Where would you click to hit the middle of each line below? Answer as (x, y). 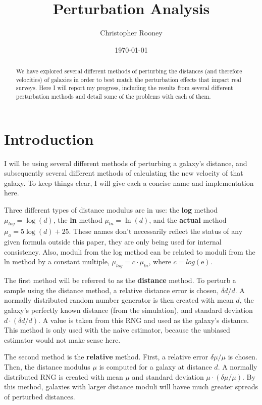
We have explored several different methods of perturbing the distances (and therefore (129, 71)
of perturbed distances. (40, 396)
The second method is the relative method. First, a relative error (106, 357)
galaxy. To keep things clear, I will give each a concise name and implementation (129, 183)
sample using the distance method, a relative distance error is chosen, (112, 290)
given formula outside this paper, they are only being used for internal (113, 242)
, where (160, 261)
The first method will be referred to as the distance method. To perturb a (120, 280)
